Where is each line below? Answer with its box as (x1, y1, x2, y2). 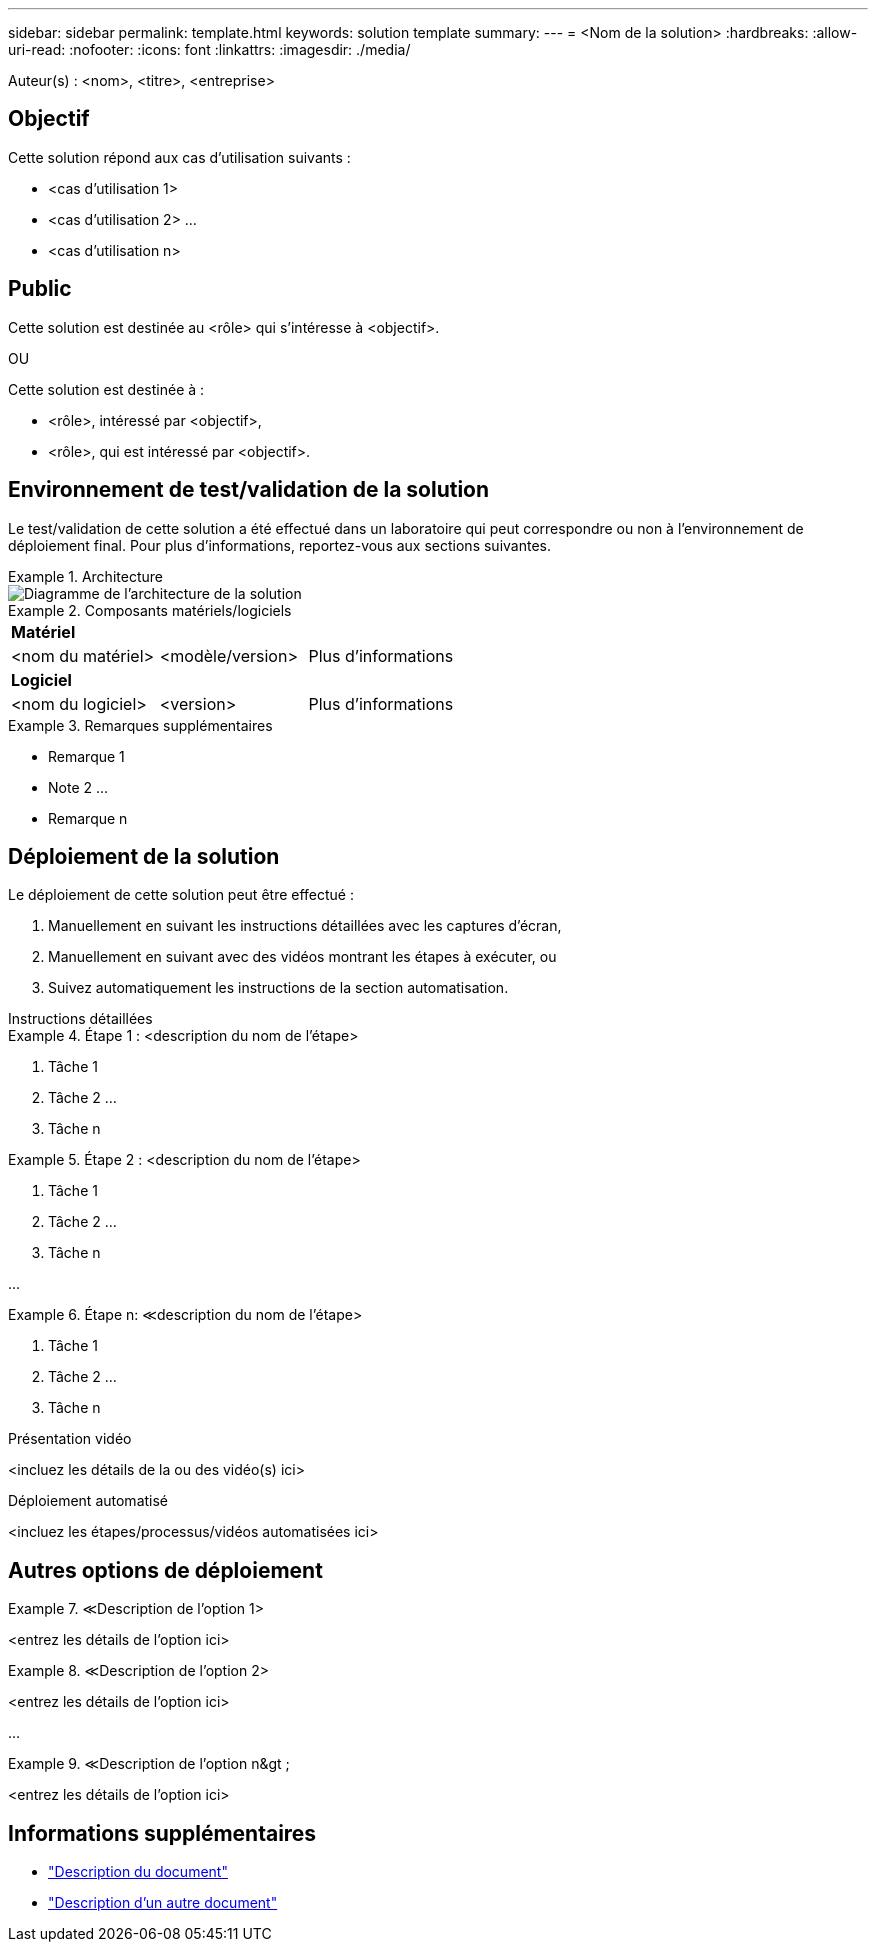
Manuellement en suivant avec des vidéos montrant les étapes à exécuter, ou (48, 948, 557, 966)
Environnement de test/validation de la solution (8, 477, 490, 503)
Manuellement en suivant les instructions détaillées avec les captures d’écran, (48, 917, 562, 935)
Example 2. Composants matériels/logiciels (8, 601, 292, 619)
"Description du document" (48, 1863, 228, 1881)
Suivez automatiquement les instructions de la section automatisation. (48, 979, 509, 997)
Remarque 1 (48, 747, 125, 765)
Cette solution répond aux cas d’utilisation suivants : (8, 148, 351, 166)
